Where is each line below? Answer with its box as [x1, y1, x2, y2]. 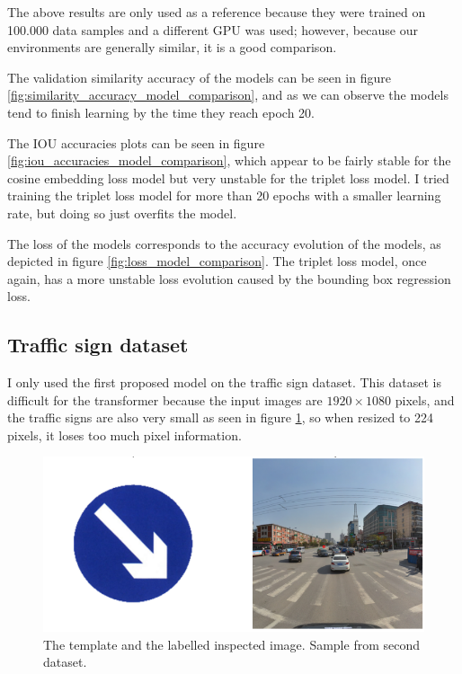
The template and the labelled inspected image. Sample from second [43, 634, 421, 653]
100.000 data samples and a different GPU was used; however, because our [7, 20, 418, 39]
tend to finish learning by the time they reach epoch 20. [7, 102, 315, 121]
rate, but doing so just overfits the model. [7, 203, 237, 222]
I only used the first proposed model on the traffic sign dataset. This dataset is [7, 373, 441, 392]
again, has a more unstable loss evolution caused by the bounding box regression [7, 269, 451, 288]
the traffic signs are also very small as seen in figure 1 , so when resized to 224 [7, 408, 434, 427]
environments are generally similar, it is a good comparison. [7, 38, 337, 57]
